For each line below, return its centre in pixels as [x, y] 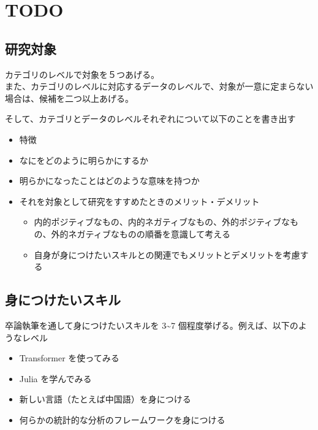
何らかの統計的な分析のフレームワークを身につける [122, 419]
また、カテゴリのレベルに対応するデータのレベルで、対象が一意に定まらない [159, 86]
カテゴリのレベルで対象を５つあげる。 [82, 74]
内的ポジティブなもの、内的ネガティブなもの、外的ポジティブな [162, 222]
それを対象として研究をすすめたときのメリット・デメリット [139, 201]
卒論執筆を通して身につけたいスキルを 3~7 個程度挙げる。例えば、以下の [152, 325]
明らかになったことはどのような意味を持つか [109, 181]
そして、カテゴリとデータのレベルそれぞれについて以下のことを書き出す [150, 119]
